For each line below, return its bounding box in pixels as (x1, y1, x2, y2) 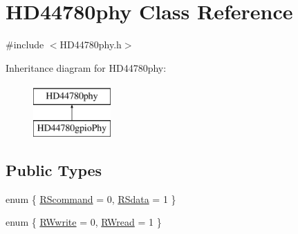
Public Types (6, 159, 102, 180)
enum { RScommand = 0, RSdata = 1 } (6, 191, 176, 206)
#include (6, 37, 44, 52)
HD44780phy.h (59, 37, 122, 52)
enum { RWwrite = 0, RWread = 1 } (6, 215, 162, 229)
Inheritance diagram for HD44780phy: (6, 60, 167, 75)
